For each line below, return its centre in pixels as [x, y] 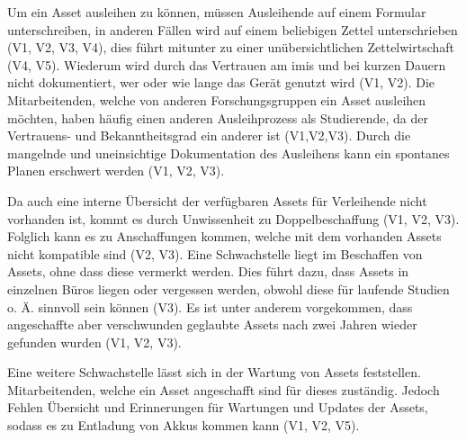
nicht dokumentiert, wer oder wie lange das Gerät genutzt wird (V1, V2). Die [221, 82]
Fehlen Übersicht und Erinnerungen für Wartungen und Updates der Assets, [218, 407]
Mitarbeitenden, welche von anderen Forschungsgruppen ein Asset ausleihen [217, 99]
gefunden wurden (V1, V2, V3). [94, 342]
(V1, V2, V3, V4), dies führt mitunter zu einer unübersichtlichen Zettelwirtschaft [231, 47]
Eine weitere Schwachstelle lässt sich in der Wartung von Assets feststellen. [214, 372]
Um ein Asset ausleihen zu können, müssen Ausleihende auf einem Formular [217, 12]
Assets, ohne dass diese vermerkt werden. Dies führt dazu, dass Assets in [208, 271]
